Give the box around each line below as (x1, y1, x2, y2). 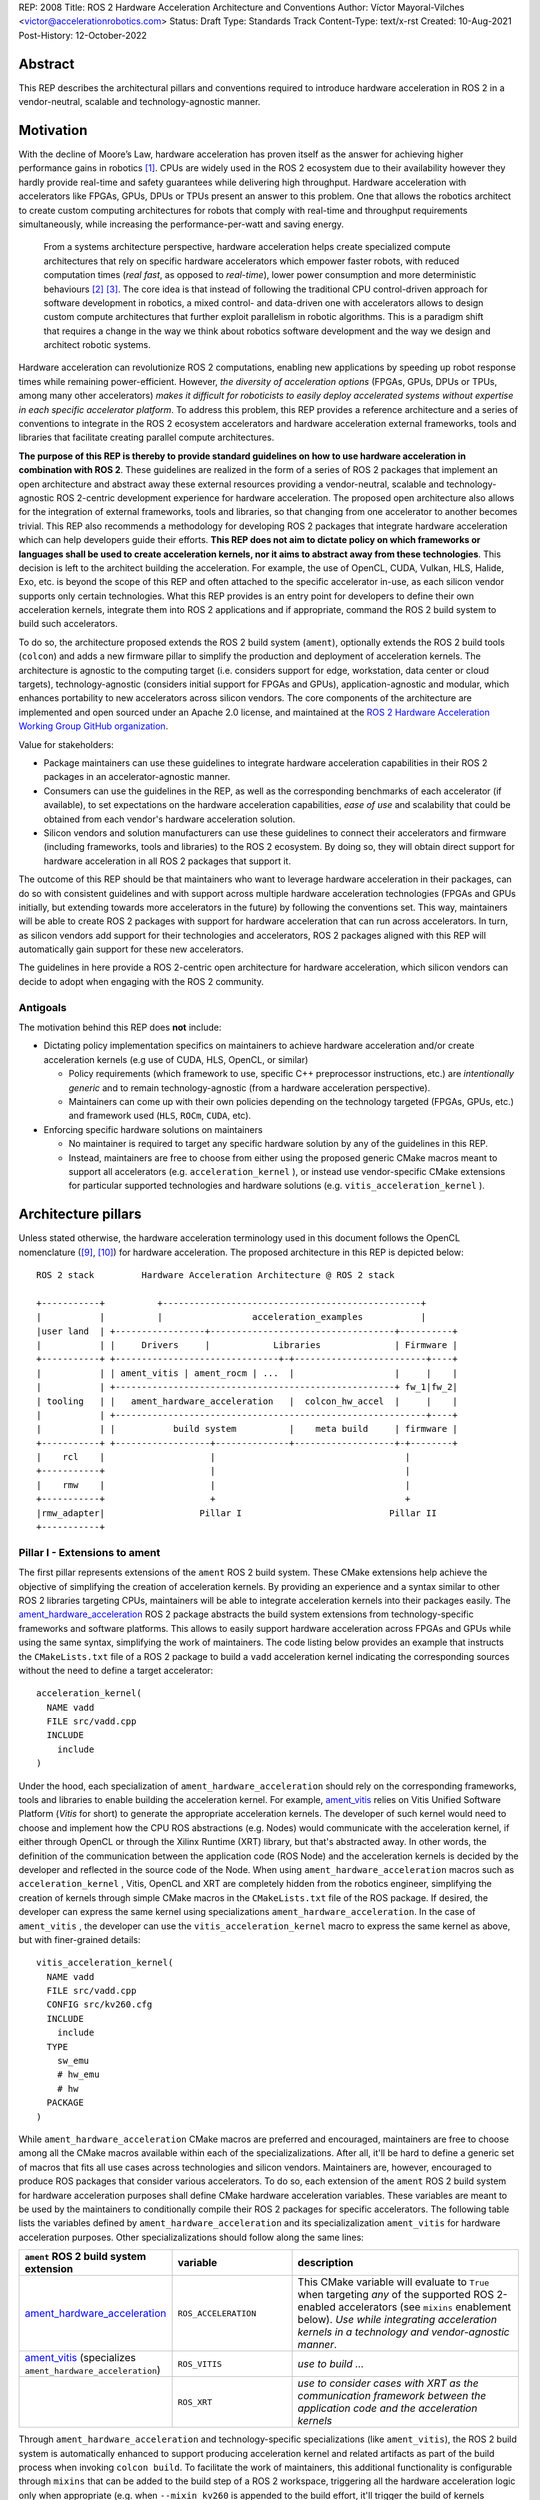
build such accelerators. (18, 618, 119, 630)
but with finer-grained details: (18, 1933, 141, 1945)
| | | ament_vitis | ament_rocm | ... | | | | (36, 1367, 459, 1379)
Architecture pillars (18, 1206, 142, 1223)
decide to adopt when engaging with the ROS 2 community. (18, 975, 264, 987)
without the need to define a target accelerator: (18, 1664, 214, 1676)
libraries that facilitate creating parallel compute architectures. (18, 431, 275, 444)
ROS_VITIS (177, 2358, 222, 2369)
